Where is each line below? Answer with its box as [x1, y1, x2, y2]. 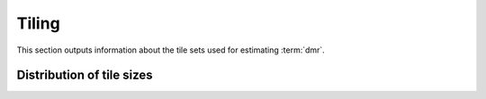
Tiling [16, 13, 60, 33]
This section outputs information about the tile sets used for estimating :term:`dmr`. [16, 45, 326, 55]
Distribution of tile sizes [16, 68, 153, 83]
